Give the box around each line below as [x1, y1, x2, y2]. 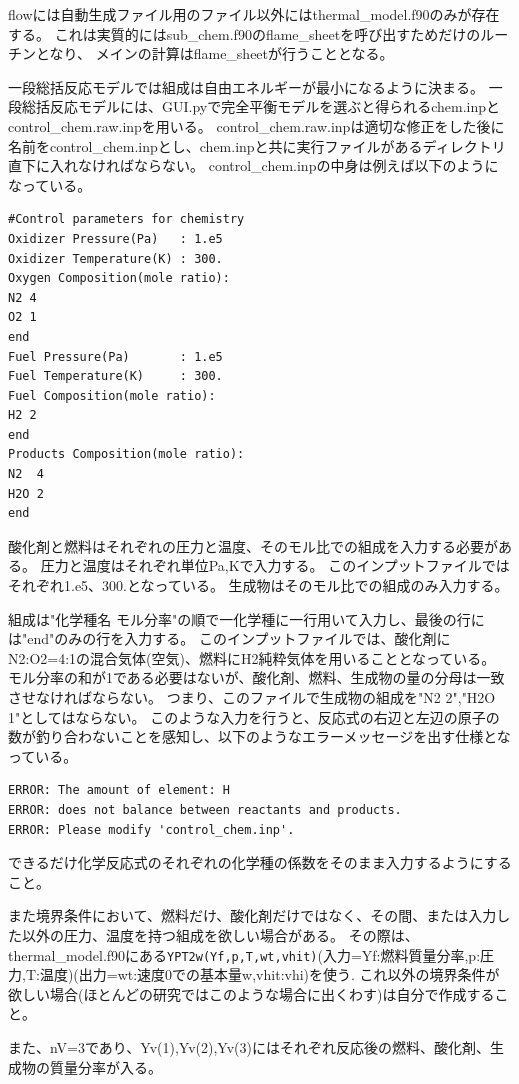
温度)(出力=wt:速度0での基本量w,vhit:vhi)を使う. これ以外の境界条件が [39, 964, 500, 985]
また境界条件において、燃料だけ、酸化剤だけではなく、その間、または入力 [8, 905, 497, 926]
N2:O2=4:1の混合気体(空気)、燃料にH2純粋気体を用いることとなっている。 [8, 647, 496, 668]
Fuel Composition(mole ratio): [8, 388, 216, 403]
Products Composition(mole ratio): [8, 447, 245, 462]
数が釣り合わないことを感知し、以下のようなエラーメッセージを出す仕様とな [8, 726, 511, 747]
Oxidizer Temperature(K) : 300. [8, 251, 223, 266]
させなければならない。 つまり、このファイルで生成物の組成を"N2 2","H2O [8, 687, 496, 707]
